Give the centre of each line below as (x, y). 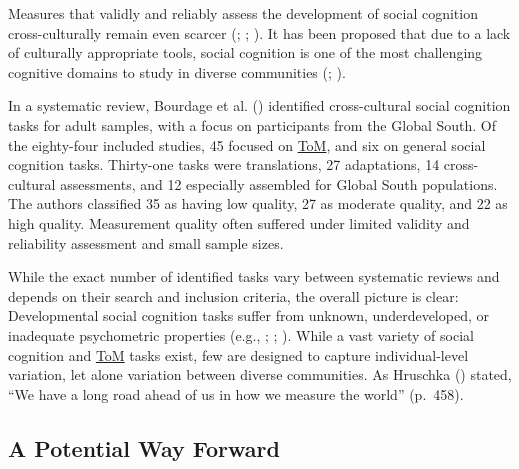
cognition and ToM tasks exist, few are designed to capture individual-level (238, 354)
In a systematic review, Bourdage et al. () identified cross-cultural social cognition (259, 105)
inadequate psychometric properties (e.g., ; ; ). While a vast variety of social (241, 334)
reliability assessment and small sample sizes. (146, 242)
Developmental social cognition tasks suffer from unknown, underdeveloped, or (248, 315)
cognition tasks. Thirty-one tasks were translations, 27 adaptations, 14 (224, 164)
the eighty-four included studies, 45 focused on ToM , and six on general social (247, 144)
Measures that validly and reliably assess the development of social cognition (243, 13)
